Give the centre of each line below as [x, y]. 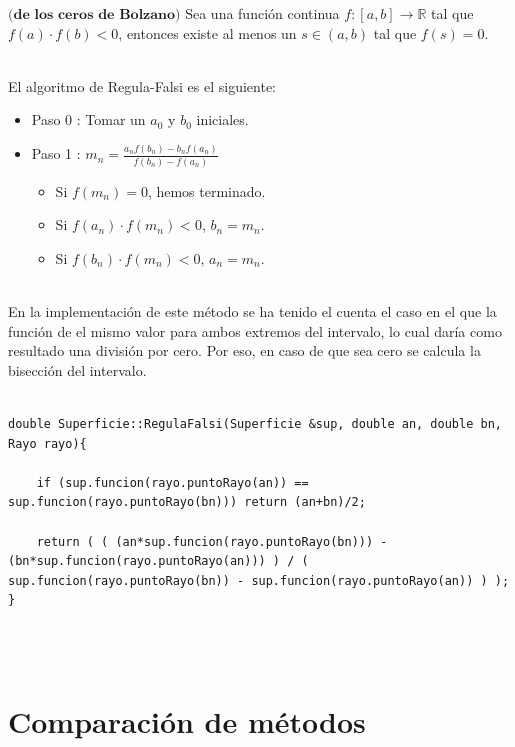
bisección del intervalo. [77, 369]
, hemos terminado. [206, 190]
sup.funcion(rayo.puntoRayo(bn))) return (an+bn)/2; [187, 502]
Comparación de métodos [187, 721]
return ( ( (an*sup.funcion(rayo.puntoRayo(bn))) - [212, 541]
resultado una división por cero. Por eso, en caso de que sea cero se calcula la [244, 350]
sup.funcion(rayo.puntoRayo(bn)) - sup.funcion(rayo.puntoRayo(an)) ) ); [259, 580]
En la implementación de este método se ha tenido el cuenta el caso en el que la [252, 310]
